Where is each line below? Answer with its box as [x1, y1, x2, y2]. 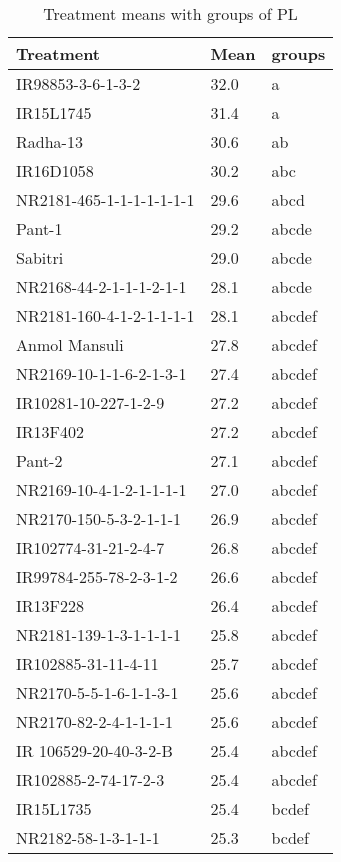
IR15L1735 [16, 797, 92, 820]
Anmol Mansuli [16, 333, 124, 356]
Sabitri [16, 246, 64, 269]
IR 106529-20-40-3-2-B [16, 739, 173, 762]
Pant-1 [16, 217, 63, 240]
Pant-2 [16, 449, 63, 472]
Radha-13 [16, 130, 83, 153]
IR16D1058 [16, 159, 94, 182]
